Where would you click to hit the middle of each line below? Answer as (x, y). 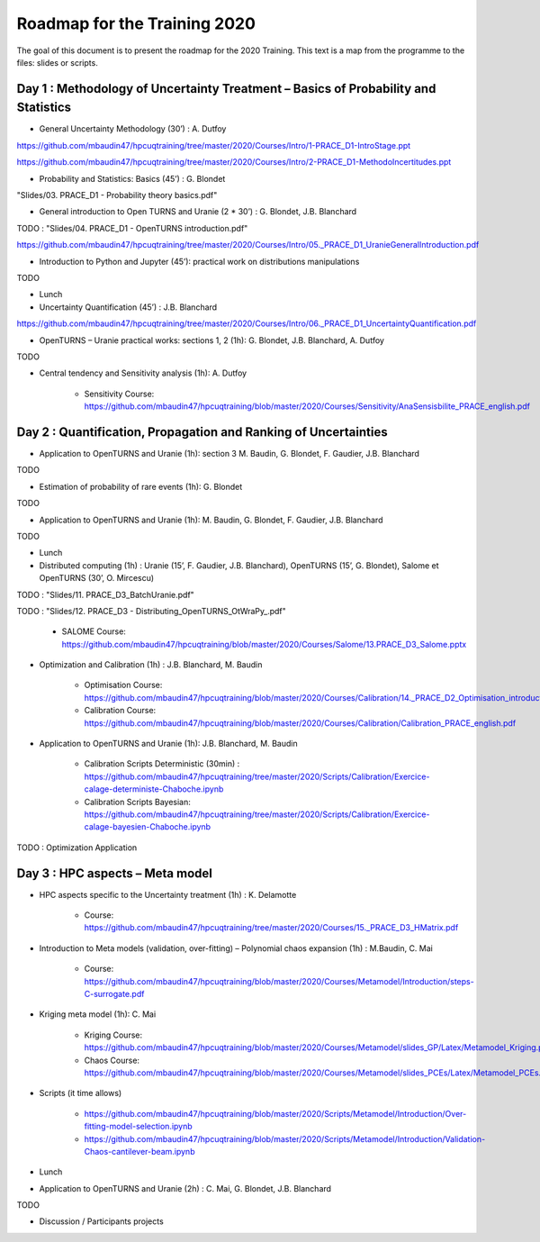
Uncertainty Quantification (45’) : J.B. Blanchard (128, 307)
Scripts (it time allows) (81, 1093)
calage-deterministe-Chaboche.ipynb (154, 789)
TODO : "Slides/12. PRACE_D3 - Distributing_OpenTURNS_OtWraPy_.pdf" (152, 611)
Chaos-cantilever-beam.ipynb (139, 1151)
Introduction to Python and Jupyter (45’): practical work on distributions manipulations (199, 261)
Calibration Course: (120, 711)
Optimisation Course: (123, 685)
